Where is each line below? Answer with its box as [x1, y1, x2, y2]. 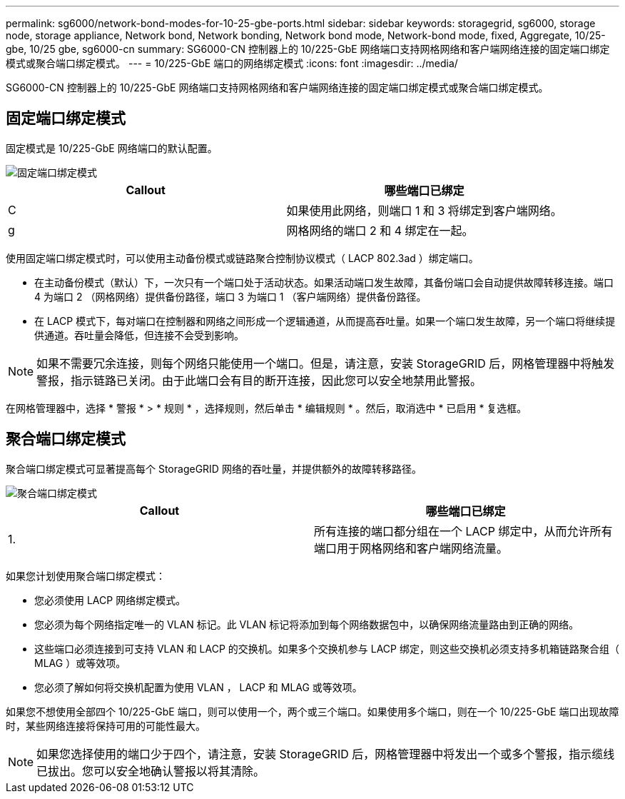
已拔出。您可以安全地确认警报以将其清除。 [36, 763, 265, 778]
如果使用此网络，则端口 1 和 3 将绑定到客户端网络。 [286, 203, 562, 218]
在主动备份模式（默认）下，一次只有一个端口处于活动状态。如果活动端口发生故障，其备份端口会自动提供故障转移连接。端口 [34, 276, 614, 288]
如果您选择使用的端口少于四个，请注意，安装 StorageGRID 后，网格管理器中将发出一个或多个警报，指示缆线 [36, 746, 615, 761]
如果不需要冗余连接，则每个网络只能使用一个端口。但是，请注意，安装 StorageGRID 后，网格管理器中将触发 [36, 356, 615, 371]
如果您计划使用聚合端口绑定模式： [6, 569, 166, 582]
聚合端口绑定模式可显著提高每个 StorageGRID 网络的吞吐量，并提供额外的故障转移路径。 [6, 462, 422, 475]
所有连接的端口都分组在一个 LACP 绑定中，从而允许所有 [314, 523, 613, 538]
